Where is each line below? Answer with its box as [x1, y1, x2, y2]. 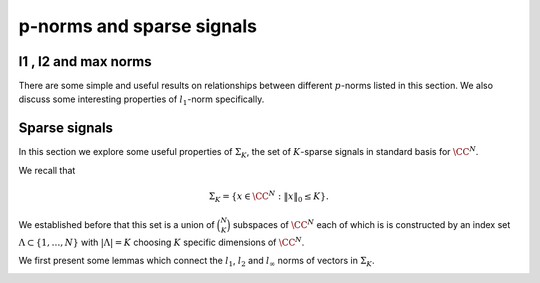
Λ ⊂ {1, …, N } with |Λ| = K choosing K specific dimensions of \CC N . [18, 235, 305, 248]
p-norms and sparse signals [18, 15, 257, 37]
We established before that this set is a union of [18, 219, 215, 231]
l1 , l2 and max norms [18, 53, 152, 70]
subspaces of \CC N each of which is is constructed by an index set [232, 218, 511, 231]
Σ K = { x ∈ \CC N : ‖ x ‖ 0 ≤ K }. [208, 189, 329, 204]
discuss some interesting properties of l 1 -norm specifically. [18, 93, 265, 108]
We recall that [18, 164, 76, 176]
